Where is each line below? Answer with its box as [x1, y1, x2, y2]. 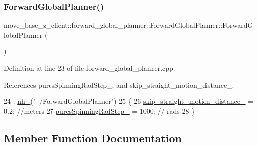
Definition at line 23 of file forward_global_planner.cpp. [4, 63, 175, 73]
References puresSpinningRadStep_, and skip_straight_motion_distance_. [4, 79, 234, 90]
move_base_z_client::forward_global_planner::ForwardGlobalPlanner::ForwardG [4, 20, 253, 30]
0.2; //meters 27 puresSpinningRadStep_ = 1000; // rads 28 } [4, 105, 195, 116]
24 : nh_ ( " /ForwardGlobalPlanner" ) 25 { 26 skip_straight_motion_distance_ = [4, 96, 254, 106]
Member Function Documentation [4, 130, 182, 145]
